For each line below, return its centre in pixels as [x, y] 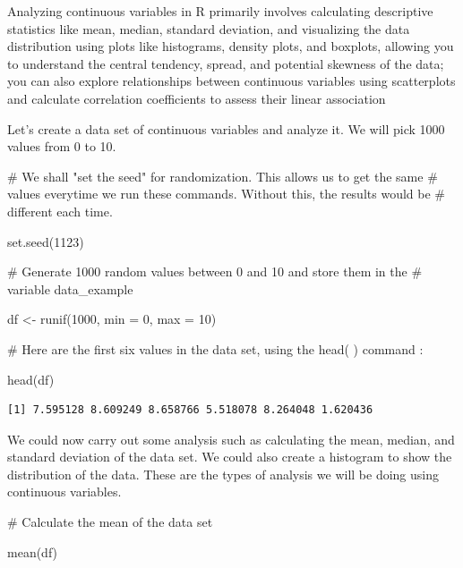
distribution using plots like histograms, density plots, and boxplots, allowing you [231, 46]
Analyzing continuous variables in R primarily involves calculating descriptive [220, 11]
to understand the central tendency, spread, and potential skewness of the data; [226, 63]
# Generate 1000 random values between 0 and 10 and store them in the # [215, 271]
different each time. [60, 211]
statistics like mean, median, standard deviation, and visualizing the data [209, 28]
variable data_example [70, 288]
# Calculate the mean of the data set [110, 522]
